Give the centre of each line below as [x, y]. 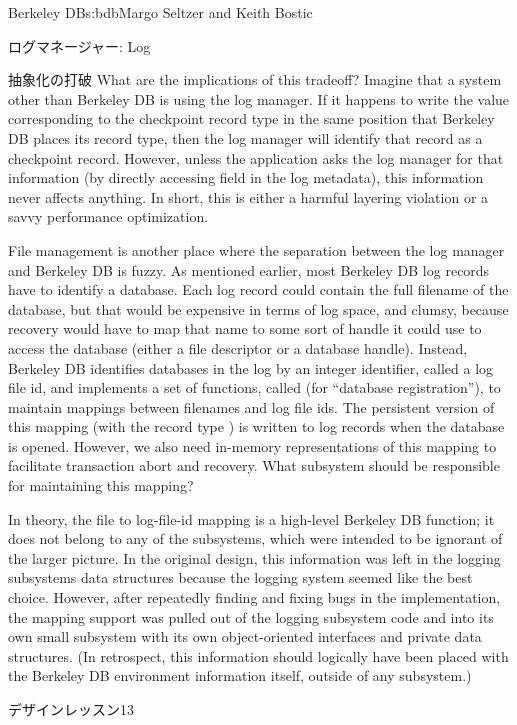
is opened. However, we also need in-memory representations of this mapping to [252, 445]
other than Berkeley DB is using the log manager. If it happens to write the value [259, 98]
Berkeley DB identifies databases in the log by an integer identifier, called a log [251, 367]
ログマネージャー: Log [79, 45]
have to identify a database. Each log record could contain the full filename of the [258, 289]
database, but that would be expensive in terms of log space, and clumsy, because [258, 308]
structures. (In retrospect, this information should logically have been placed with [258, 655]
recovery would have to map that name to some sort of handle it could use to [245, 328]
